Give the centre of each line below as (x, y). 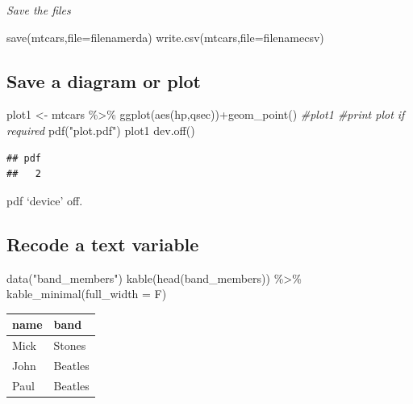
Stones (70, 345)
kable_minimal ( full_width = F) (87, 294)
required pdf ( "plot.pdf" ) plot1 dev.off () (101, 130)
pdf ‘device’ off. (45, 200)
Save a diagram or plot (104, 80)
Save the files (39, 10)
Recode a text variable (103, 244)
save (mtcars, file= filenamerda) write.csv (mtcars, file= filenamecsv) (165, 37)
